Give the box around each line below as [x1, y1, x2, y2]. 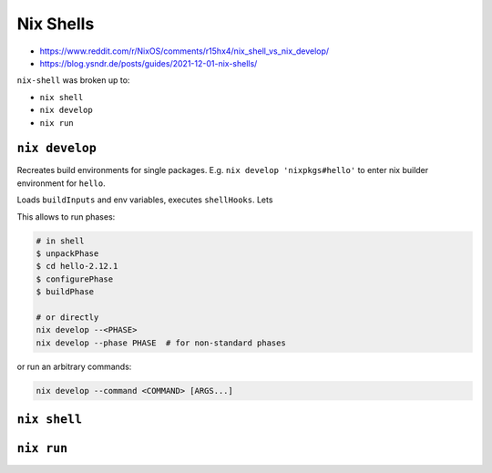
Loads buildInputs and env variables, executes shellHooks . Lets [16, 194, 273, 205]
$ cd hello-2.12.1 [36, 261, 118, 272]
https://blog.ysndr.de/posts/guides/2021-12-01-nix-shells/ [39, 57, 258, 68]
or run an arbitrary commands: [16, 361, 132, 372]
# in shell [36, 235, 85, 246]
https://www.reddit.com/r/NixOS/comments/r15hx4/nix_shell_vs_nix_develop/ [39, 46, 330, 57]
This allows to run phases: [16, 211, 116, 222]
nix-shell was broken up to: [16, 75, 130, 86]
